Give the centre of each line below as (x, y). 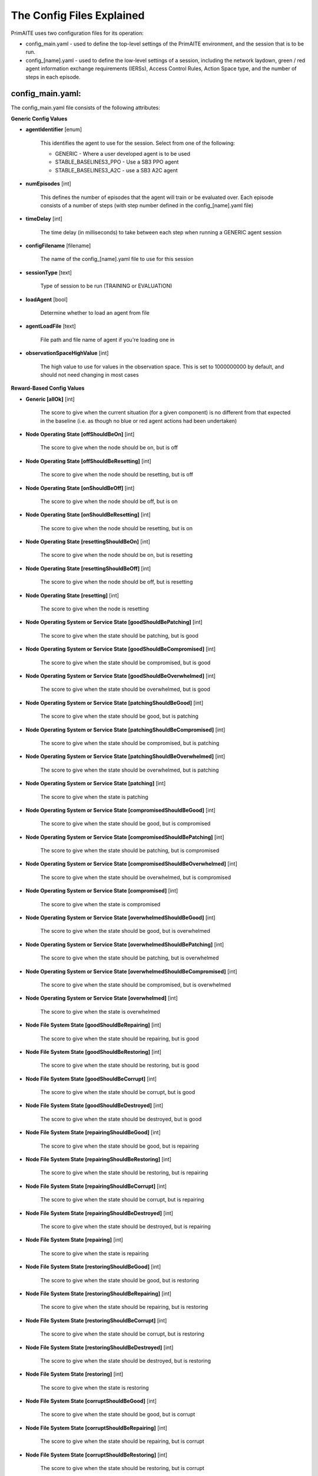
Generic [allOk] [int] (50, 399)
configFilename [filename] (58, 246)
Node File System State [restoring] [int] (74, 1374)
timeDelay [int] (44, 219)
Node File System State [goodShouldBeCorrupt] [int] (91, 1079)
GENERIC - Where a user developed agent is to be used (123, 154)
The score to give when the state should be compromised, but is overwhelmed (136, 984)
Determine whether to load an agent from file (95, 313)
